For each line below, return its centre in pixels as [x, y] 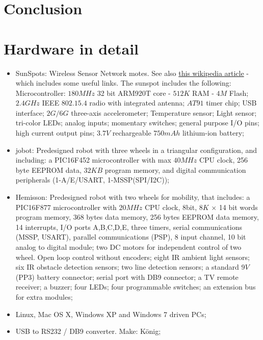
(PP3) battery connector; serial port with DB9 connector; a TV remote [127, 277]
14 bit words [238, 207]
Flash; [239, 93]
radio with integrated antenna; [137, 103]
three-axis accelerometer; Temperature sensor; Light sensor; [164, 112]
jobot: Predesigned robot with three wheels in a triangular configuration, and [136, 150]
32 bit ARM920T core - [134, 93]
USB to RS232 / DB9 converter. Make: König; [88, 331]
